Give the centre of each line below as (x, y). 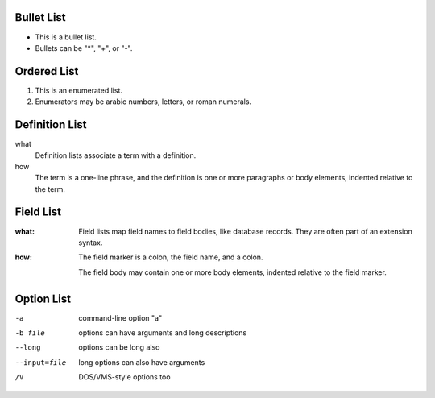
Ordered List (47, 71)
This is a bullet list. (66, 37)
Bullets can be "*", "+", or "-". (84, 48)
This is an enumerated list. (79, 90)
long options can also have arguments (142, 362)
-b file (30, 333)
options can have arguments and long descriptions (163, 333)
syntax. (91, 243)
